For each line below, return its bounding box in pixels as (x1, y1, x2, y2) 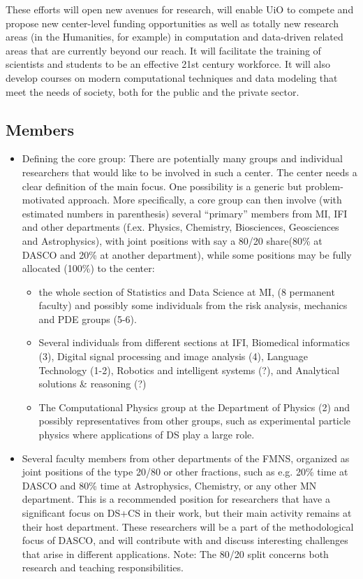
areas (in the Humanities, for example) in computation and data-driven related (6, 29, 343, 44)
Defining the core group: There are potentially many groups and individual (22, 151, 343, 166)
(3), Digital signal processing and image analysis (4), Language (38, 349, 309, 364)
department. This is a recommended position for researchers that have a (22, 492, 330, 506)
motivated (22, 192, 65, 207)
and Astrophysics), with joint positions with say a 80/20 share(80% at (22, 233, 323, 248)
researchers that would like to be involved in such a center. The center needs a (22, 164, 357, 179)
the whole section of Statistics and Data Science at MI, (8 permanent (38, 284, 335, 299)
